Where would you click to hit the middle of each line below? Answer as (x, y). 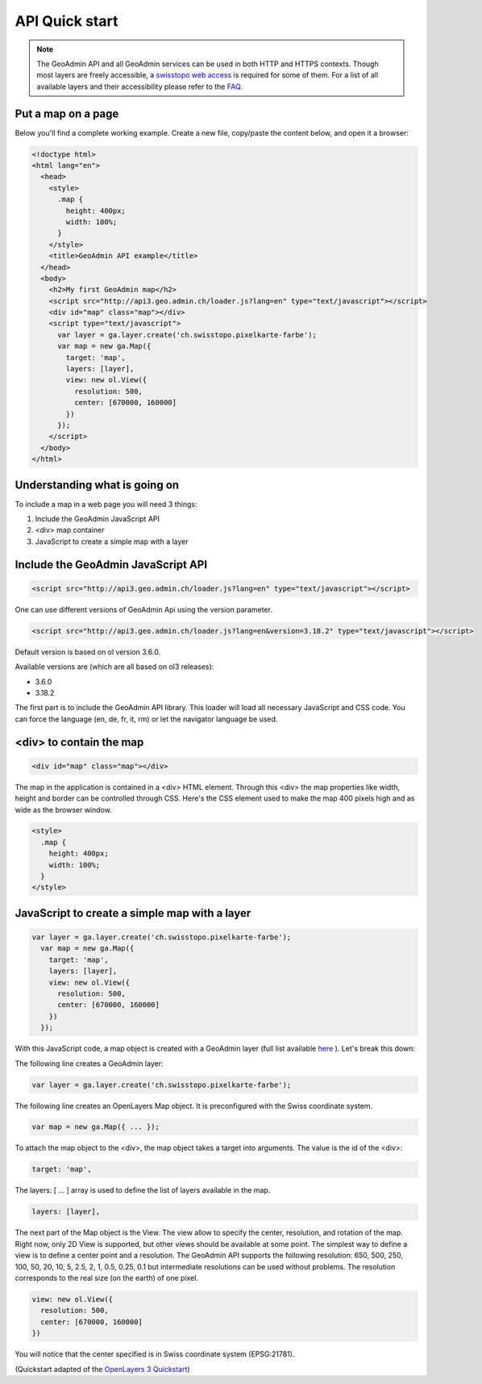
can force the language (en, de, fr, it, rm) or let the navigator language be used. (146, 719)
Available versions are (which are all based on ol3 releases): (114, 667)
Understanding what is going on (97, 485)
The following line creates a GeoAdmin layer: (89, 1063)
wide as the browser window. (63, 809)
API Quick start (66, 21)
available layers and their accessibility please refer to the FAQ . (140, 86)
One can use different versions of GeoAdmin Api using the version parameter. (144, 609)
